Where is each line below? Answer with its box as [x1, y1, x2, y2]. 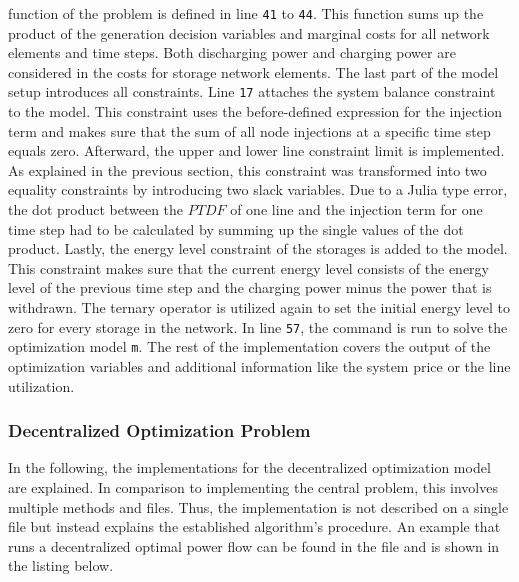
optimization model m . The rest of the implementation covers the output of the [8, 336, 491, 357]
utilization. [8, 375, 75, 396]
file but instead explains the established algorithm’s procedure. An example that [8, 516, 501, 537]
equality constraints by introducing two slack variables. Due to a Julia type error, [8, 179, 508, 200]
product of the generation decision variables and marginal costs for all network [8, 22, 490, 43]
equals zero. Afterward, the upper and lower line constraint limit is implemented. [8, 140, 505, 161]
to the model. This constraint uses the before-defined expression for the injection [8, 101, 503, 122]
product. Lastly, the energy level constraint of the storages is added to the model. [8, 238, 508, 259]
